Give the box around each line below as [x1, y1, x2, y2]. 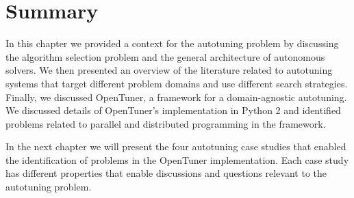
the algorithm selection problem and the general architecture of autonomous [5, 49, 325, 63]
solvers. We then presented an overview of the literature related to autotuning [5, 63, 333, 77]
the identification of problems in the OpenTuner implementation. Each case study [5, 152, 349, 167]
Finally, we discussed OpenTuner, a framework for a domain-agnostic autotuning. [5, 89, 347, 104]
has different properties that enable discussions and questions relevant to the [5, 166, 327, 180]
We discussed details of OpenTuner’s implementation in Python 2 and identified [5, 103, 341, 117]
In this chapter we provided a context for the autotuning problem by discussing [5, 36, 339, 51]
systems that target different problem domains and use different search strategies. [5, 76, 348, 90]
